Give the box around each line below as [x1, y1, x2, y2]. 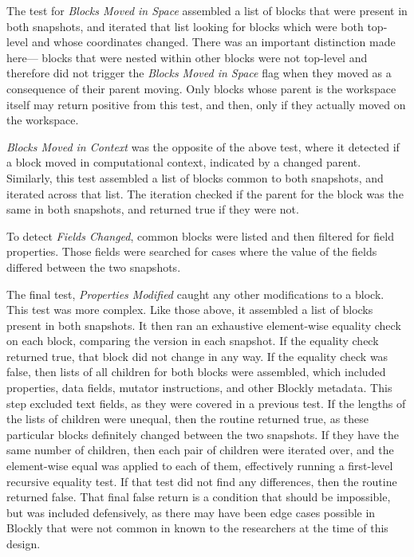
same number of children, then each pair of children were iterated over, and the [6, 441, 394, 458]
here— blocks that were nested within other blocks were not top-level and [6, 49, 368, 65]
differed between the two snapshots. [6, 258, 181, 275]
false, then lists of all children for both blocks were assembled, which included [6, 363, 386, 380]
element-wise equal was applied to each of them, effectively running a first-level [6, 457, 393, 474]
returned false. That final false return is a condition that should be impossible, [6, 488, 391, 505]
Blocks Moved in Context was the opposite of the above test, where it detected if [6, 138, 400, 155]
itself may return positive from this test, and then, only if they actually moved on [6, 96, 406, 112]
